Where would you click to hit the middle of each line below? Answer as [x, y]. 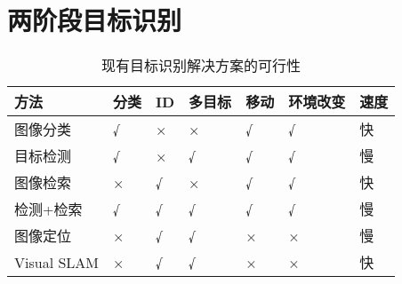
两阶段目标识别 [95, 20]
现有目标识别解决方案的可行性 [201, 66]
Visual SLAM [56, 262]
